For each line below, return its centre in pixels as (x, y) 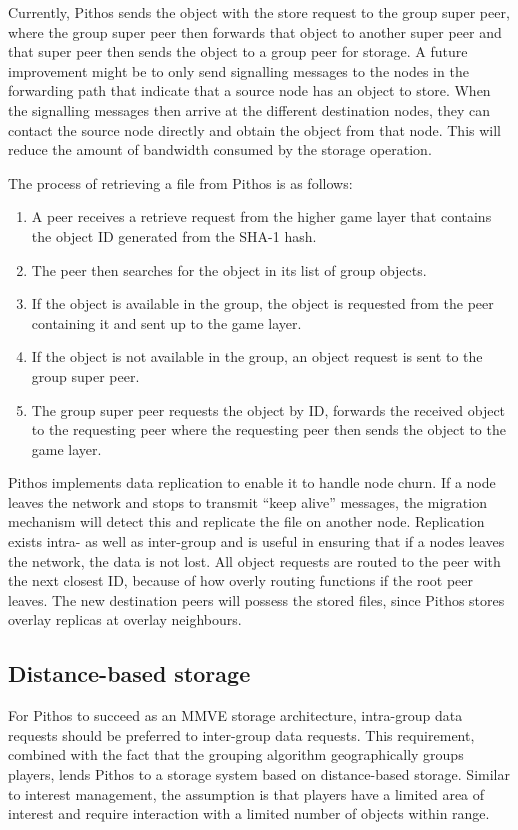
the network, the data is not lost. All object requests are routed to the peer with (254, 560)
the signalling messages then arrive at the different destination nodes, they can (249, 109)
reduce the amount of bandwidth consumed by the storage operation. (220, 149)
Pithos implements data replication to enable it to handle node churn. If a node (252, 482)
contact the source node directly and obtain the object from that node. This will (255, 129)
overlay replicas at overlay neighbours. (125, 619)
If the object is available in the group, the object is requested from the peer (262, 303)
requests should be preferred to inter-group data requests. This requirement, (241, 734)
